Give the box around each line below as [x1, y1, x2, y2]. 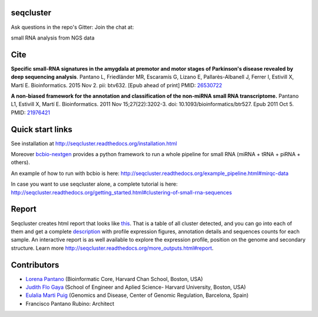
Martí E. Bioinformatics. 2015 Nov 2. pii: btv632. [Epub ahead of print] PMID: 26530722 [11, 81, 223, 88]
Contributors [11, 260, 59, 270]
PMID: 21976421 [11, 109, 50, 116]
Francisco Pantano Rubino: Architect [25, 300, 114, 307]
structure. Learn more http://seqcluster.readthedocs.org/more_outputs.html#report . [11, 245, 214, 252]
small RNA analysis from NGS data [11, 34, 95, 41]
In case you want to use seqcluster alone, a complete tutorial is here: [11, 180, 178, 188]
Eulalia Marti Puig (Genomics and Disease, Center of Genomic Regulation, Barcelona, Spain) [25, 292, 249, 299]
